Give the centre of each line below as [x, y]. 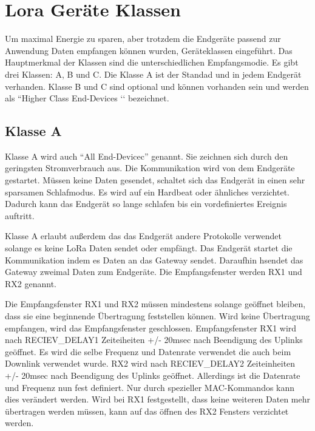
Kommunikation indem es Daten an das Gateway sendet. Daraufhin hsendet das [154, 260]
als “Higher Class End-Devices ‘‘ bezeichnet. [87, 98]
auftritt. [20, 215]
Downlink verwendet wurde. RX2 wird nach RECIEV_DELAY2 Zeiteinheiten [150, 363]
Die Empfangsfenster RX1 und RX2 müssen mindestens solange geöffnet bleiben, [155, 304]
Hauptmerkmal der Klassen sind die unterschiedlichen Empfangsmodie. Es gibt [152, 62]
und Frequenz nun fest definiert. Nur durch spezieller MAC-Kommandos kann [150, 387]
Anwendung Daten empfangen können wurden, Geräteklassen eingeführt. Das [149, 50]
